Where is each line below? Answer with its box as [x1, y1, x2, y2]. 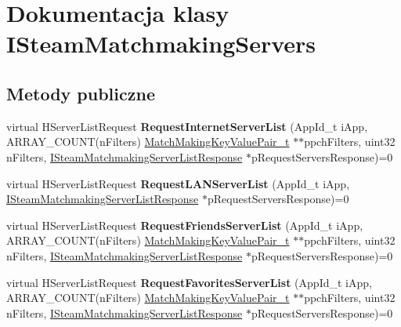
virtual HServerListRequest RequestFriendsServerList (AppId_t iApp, [6, 216, 363, 233]
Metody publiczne [6, 81, 155, 105]
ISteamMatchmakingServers [6, 27, 316, 60]
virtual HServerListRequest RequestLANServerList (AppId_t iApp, [6, 175, 350, 191]
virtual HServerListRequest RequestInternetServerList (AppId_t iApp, [6, 118, 368, 134]
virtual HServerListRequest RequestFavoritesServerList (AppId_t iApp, [6, 274, 372, 290]
